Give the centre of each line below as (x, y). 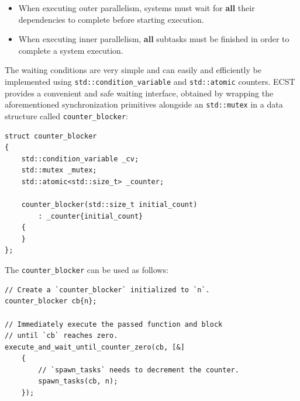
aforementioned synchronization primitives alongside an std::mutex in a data (144, 104)
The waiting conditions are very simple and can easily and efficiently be (133, 70)
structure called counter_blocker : (67, 115)
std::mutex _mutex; (59, 170)
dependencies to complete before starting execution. (111, 19)
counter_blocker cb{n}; (51, 301)
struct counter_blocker (51, 136)
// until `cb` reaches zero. (61, 336)
